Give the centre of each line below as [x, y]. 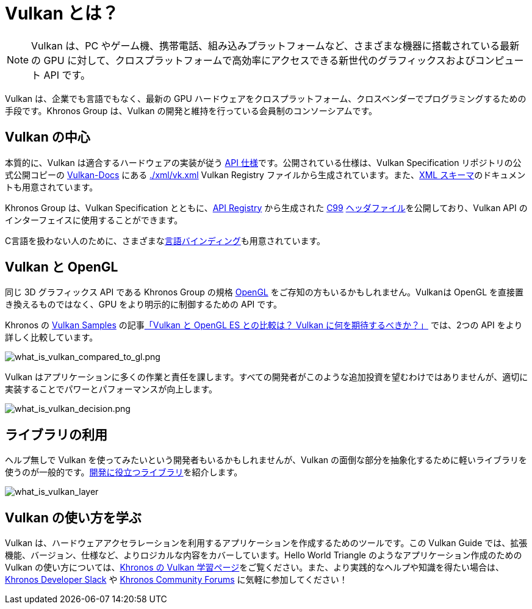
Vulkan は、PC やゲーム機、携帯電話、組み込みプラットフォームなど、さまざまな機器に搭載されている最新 [275, 45]
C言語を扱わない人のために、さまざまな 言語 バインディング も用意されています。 [165, 240]
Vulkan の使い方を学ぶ [73, 517]
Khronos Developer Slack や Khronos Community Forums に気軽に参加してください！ [176, 580]
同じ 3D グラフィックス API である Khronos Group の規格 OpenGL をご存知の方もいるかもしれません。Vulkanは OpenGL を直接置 [264, 292]
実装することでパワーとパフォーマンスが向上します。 [111, 389]
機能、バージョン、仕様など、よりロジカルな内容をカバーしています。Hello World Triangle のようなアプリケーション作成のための [264, 555]
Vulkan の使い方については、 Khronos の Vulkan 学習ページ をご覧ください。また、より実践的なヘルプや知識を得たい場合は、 [254, 568]
